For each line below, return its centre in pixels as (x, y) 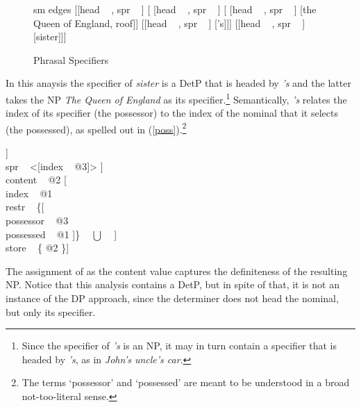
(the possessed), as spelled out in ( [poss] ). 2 (96, 128)
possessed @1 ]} (43, 234)
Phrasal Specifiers (71, 59)
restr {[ (25, 207)
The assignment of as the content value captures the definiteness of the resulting (177, 271)
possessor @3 (37, 221)
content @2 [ (36, 180)
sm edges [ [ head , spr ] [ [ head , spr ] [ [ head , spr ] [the (175, 9)
